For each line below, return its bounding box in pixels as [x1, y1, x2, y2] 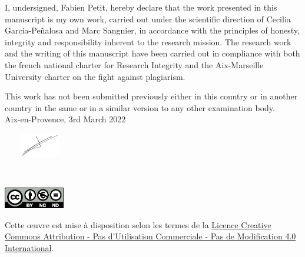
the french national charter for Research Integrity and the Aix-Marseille [5, 58, 264, 71]
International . [5, 241, 54, 253]
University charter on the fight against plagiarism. [5, 70, 185, 82]
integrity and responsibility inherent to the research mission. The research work [5, 35, 291, 48]
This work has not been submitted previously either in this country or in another [5, 90, 298, 102]
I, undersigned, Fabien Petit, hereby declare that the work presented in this [5, 1, 277, 13]
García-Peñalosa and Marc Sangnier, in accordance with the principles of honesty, [5, 24, 300, 36]
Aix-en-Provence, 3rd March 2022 [5, 113, 126, 125]
